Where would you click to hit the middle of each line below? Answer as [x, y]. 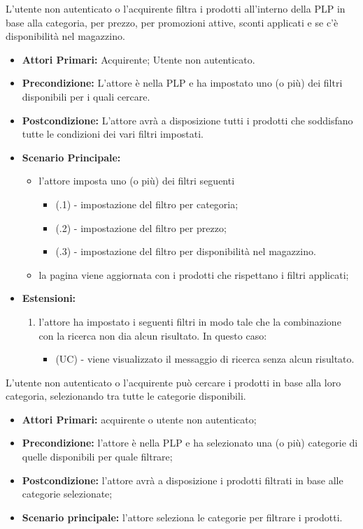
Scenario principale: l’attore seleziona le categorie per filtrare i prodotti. [182, 517]
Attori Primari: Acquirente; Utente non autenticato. [138, 59]
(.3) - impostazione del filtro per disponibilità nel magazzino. [186, 251]
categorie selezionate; [67, 494]
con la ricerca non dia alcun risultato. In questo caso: [153, 335]
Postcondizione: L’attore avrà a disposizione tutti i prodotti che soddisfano [187, 120]
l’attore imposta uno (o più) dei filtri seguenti [137, 181]
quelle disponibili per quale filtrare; [97, 457]
